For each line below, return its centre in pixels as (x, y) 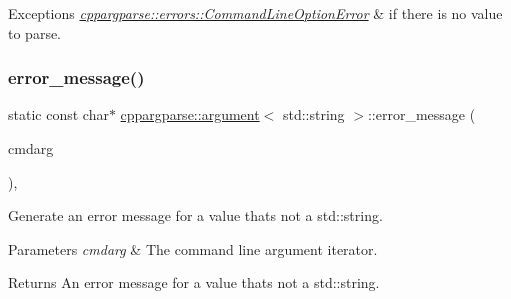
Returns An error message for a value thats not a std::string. (194, 282)
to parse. (35, 32)
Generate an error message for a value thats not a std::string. (195, 215)
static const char (58, 114)
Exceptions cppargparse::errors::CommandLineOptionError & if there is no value (255, 13)
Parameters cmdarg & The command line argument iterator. (193, 248)
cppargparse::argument (190, 114)
